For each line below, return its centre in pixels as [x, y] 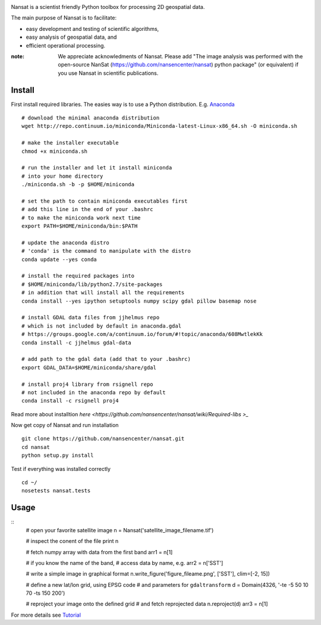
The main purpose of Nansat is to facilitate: [64, 18]
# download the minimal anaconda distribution [91, 118]
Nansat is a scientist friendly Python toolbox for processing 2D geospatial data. [108, 7]
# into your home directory [62, 176]
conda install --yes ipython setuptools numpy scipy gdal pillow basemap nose [139, 301]
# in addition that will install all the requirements [103, 293]
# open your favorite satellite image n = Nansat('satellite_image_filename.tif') [120, 530]
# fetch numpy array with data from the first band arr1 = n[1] [99, 552]
